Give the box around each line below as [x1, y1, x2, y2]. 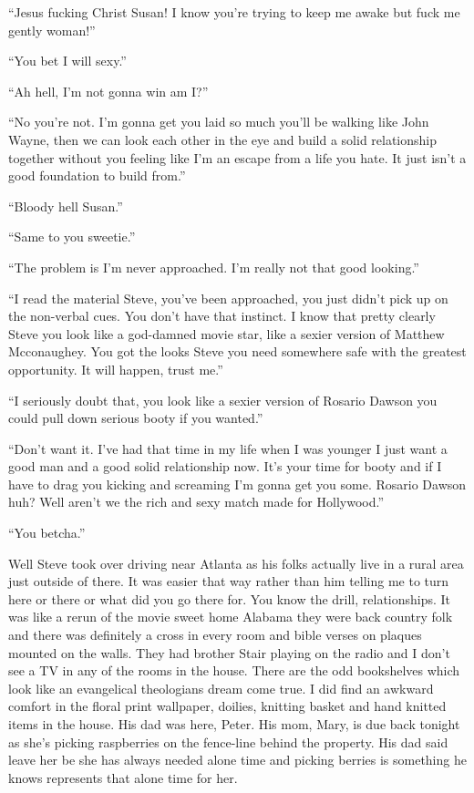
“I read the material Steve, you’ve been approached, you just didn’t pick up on [8, 288, 448, 307]
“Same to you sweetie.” [8, 227, 136, 246]
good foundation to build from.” [8, 166, 186, 185]
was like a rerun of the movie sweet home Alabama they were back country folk [8, 607, 453, 626]
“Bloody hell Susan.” [8, 196, 123, 215]
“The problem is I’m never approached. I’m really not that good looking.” [8, 257, 419, 276]
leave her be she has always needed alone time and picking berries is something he [8, 750, 467, 769]
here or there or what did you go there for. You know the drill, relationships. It [8, 589, 451, 608]
